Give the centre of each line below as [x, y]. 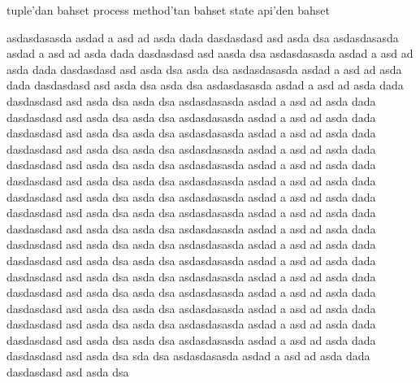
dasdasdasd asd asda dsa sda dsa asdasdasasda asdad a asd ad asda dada [188, 356]
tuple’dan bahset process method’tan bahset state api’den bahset [168, 10]
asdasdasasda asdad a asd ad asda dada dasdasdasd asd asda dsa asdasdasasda [203, 37]
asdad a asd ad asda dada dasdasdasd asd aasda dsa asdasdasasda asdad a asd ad [210, 53]
